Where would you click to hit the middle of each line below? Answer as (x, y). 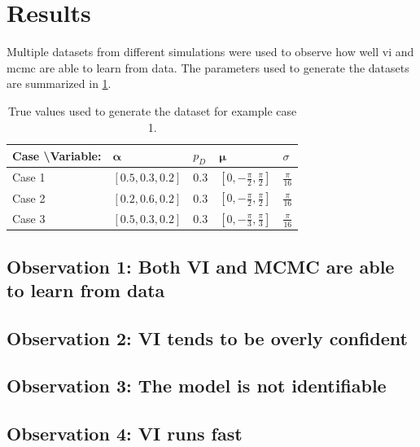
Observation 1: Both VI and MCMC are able (201, 266)
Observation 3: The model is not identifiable (197, 386)
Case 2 (29, 197)
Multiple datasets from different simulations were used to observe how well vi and (210, 52)
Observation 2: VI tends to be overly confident (207, 337)
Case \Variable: (57, 155)
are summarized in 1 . (59, 83)
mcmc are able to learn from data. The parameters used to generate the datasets (208, 67)
